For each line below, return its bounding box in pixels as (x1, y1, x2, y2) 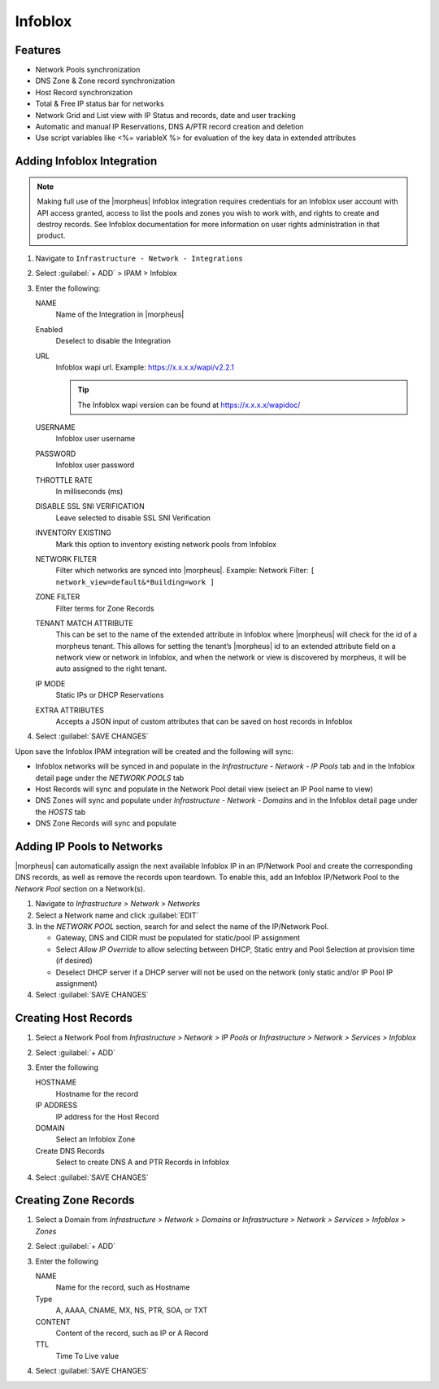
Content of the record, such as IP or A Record (55, 1328, 209, 1338)
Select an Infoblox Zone (55, 1134, 136, 1144)
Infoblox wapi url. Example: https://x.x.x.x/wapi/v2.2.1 (55, 362, 235, 372)
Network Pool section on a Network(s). (15, 883, 146, 893)
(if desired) (55, 956, 93, 966)
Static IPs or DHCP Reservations (55, 690, 164, 700)
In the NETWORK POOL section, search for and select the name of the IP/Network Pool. (35, 922, 329, 931)
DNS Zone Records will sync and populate (35, 818, 176, 828)
